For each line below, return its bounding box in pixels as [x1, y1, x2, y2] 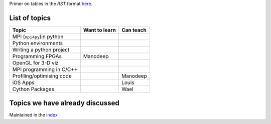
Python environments [12, 39, 63, 46]
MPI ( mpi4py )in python [12, 33, 64, 40]
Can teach [121, 26, 147, 33]
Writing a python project [12, 46, 70, 53]
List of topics [9, 13, 51, 22]
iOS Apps [12, 79, 35, 86]
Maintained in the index [9, 112, 58, 118]
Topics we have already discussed [9, 99, 120, 107]
